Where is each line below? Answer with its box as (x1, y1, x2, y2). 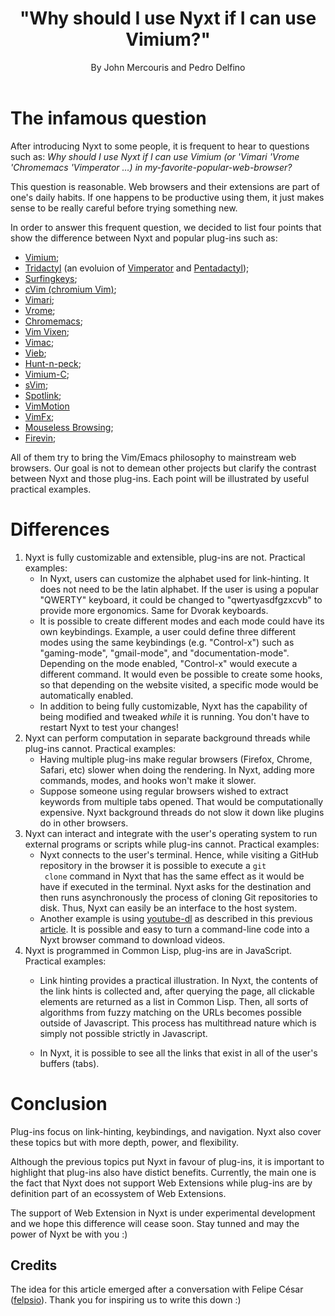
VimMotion (24, 400, 70, 412)
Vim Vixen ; (24, 325, 70, 337)
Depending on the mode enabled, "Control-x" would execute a (39, 657, 298, 669)
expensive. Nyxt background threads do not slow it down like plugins (39, 806, 325, 818)
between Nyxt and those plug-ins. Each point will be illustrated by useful (10, 472, 310, 484)
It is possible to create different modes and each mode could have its (39, 615, 325, 627)
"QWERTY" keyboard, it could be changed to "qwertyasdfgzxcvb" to (39, 593, 323, 606)
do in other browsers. (39, 817, 129, 829)
